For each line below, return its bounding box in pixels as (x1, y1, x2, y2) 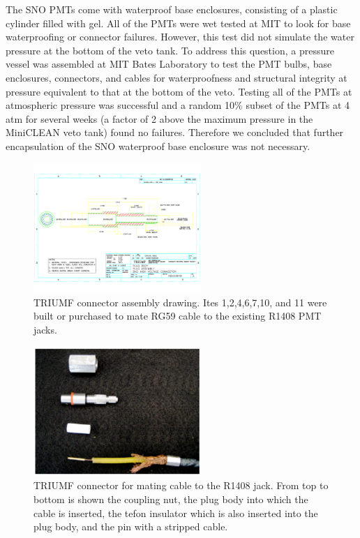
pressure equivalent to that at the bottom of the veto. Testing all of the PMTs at (6, 84, 352, 98)
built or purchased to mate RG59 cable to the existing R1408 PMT (33, 308, 322, 323)
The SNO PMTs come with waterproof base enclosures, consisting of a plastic (6, 2, 338, 16)
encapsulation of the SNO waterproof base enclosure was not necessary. (6, 138, 310, 153)
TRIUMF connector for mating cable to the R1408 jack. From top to (33, 478, 329, 493)
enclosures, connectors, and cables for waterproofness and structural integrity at (6, 70, 347, 84)
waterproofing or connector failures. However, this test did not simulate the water (6, 29, 354, 44)
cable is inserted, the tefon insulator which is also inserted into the (33, 505, 318, 520)
